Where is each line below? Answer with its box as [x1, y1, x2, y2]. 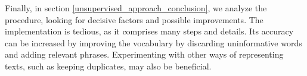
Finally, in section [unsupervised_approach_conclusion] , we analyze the [5, 2, 267, 14]
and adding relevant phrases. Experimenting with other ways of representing [5, 48, 284, 61]
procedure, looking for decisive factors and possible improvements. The [5, 13, 263, 26]
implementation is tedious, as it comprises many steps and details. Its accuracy [5, 25, 294, 37]
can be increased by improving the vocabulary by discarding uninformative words [5, 36, 302, 49]
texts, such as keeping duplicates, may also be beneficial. [5, 59, 212, 72]
